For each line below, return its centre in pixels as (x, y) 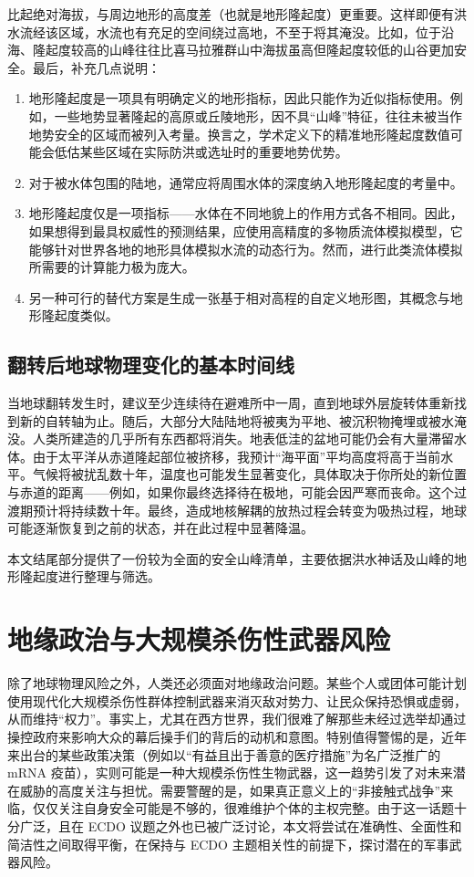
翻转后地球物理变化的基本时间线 (151, 365)
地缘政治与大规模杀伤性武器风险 (199, 639)
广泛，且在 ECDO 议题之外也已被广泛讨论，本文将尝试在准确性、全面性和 (241, 825)
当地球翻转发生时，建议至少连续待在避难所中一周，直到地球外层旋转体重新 (231, 403)
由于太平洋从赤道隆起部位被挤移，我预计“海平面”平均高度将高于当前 (237, 456)
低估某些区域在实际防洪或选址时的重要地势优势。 (201, 152)
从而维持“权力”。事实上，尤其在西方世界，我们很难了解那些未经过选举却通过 (237, 719)
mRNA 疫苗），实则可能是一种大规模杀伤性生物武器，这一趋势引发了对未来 (230, 773)
